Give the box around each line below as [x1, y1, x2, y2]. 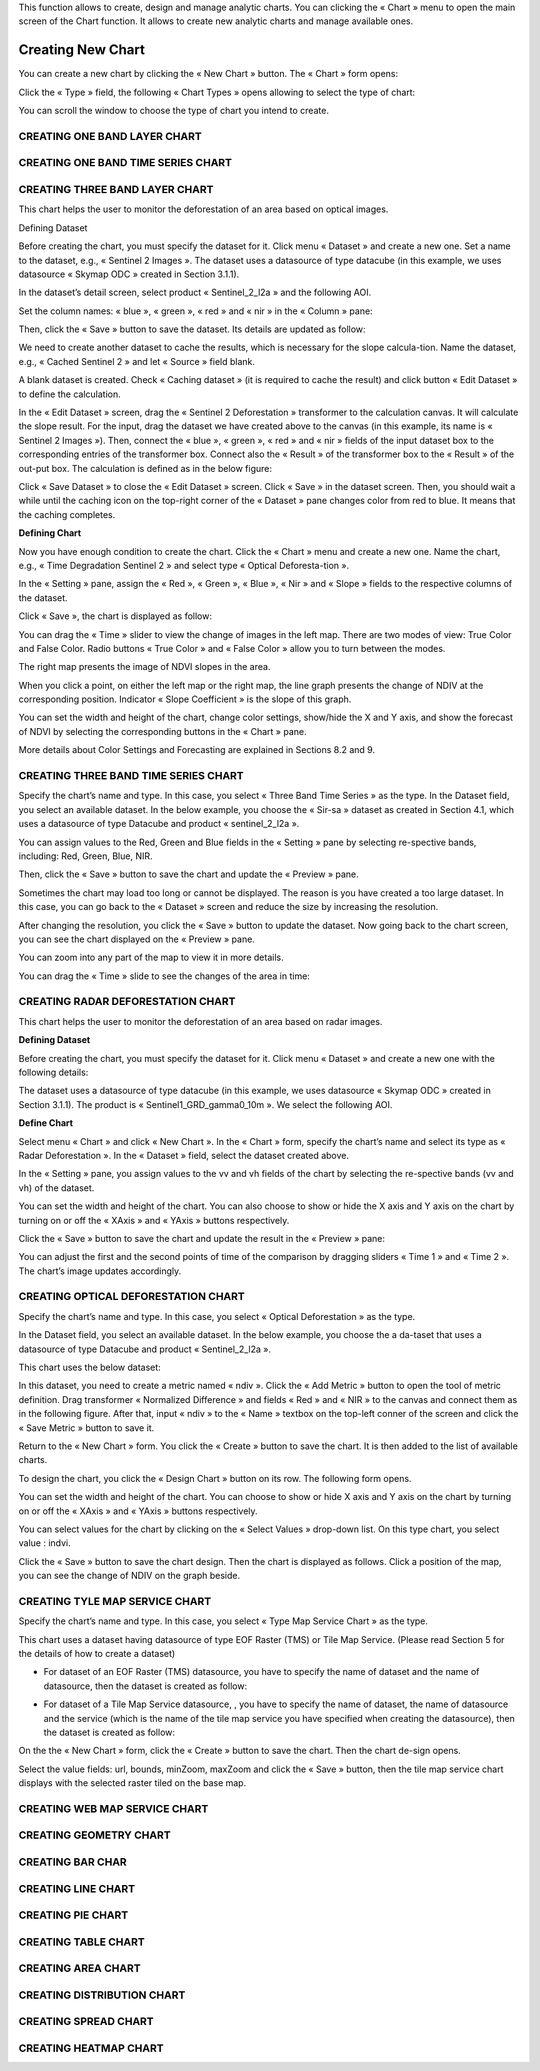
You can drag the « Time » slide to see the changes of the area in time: [18, 970, 310, 982]
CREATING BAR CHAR [18, 1855, 127, 1869]
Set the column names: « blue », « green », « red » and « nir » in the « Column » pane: [18, 305, 374, 317]
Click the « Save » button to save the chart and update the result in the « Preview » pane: [18, 1232, 385, 1244]
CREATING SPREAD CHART [18, 2015, 154, 2029]
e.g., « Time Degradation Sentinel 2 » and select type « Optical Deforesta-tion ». [18, 559, 350, 571]
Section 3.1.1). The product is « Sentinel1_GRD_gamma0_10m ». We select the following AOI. [18, 1098, 393, 1110]
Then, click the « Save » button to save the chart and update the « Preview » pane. [18, 868, 359, 880]
